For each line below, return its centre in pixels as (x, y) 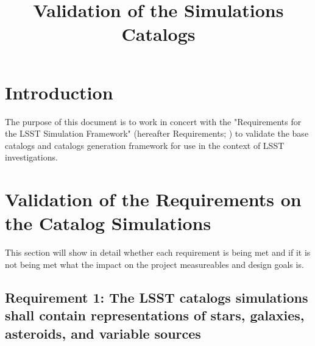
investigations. (31, 157)
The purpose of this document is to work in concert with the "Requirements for (153, 121)
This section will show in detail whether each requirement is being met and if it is (158, 252)
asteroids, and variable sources (103, 333)
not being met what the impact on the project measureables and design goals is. (154, 264)
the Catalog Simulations (108, 223)
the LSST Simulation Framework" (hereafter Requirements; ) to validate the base (157, 133)
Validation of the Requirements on (153, 199)
